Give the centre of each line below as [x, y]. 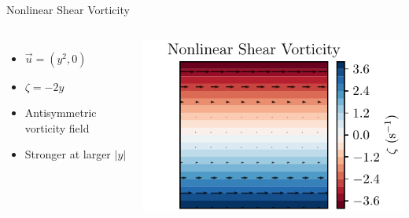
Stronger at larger [68, 154]
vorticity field [57, 127]
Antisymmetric [61, 113]
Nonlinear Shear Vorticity [68, 9]
